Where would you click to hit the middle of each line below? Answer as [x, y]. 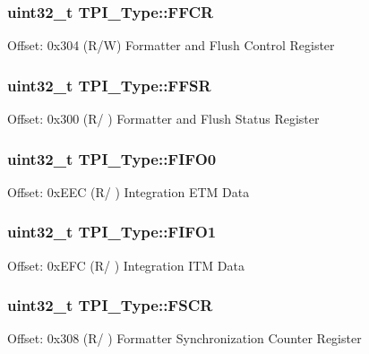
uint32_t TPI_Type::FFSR [109, 85]
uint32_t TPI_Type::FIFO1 [112, 232]
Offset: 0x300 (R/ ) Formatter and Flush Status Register [163, 119]
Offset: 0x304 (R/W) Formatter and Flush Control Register [171, 45]
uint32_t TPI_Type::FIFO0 [112, 158]
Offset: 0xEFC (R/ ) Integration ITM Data [126, 265]
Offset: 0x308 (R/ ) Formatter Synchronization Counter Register [184, 338]
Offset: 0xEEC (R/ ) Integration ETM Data [129, 191]
